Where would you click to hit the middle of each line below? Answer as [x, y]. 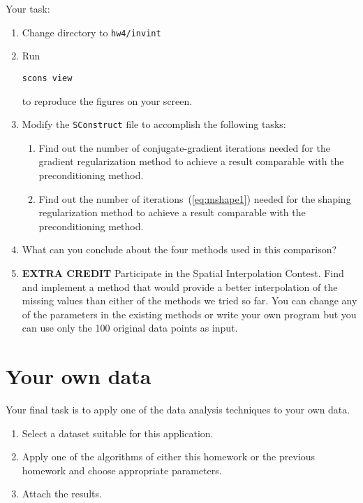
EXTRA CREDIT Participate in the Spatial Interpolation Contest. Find [183, 272]
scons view [47, 78]
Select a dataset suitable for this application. [118, 433]
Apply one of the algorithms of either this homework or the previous [169, 456]
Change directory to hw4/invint [91, 32]
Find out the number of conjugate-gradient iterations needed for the [184, 147]
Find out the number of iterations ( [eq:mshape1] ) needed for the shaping [195, 198]
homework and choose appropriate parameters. [122, 470]
